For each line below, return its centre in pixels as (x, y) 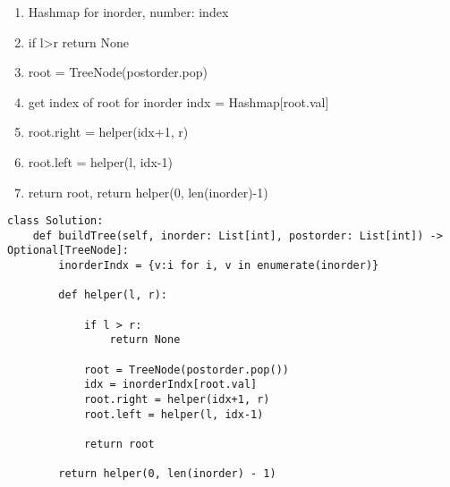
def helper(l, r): (113, 295)
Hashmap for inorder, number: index (128, 12)
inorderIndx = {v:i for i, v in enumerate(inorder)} (219, 266)
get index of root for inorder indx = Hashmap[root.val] (178, 101)
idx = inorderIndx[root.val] (170, 385)
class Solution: (55, 221)
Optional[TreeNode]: (68, 251)
